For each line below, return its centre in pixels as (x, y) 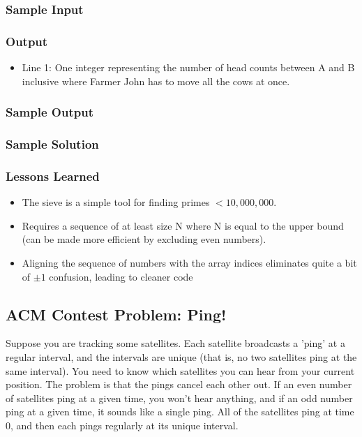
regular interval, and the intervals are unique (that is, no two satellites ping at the (181, 356)
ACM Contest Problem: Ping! (116, 314)
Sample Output (50, 112)
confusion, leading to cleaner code (121, 276)
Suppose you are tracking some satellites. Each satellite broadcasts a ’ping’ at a (175, 343)
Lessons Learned (53, 176)
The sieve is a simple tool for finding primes (116, 202)
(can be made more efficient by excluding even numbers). (144, 239)
